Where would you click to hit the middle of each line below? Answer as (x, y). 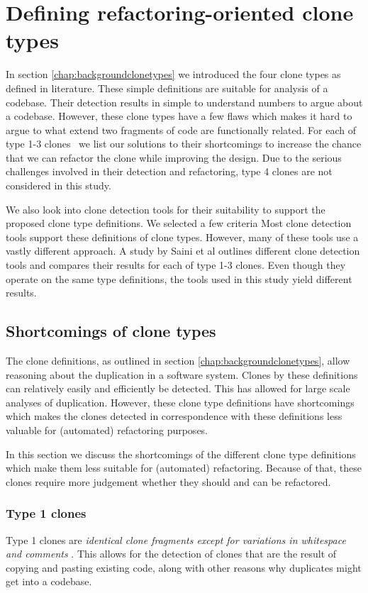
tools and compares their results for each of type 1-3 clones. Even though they (176, 265)
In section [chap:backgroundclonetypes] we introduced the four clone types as (173, 74)
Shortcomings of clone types (111, 331)
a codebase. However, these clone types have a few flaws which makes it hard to (179, 116)
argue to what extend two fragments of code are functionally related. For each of (181, 129)
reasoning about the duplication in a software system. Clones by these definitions (182, 374)
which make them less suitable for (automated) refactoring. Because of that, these (184, 468)
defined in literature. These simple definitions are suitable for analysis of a (167, 88)
